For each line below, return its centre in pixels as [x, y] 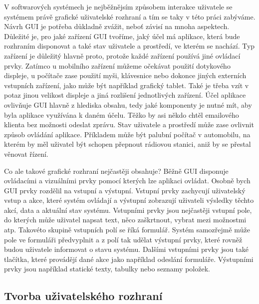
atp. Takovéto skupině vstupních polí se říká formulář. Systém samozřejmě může [127, 230]
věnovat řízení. [26, 154]
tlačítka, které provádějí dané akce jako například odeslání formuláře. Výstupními [129, 259]
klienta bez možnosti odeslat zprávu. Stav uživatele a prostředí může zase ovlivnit [129, 124]
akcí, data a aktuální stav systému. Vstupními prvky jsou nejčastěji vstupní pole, [128, 210]
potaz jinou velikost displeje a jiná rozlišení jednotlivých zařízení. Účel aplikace [125, 95]
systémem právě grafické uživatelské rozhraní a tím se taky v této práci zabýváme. [130, 16]
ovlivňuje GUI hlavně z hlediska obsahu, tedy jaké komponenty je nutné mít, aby [128, 104]
